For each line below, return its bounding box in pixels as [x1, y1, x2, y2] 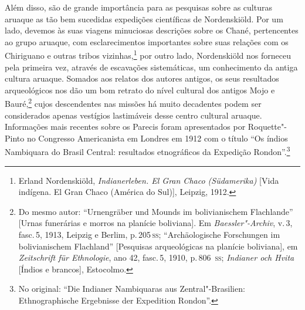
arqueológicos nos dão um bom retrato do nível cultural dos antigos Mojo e [5, 83, 275, 96]
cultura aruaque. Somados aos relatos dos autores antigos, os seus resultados [5, 72, 279, 85]
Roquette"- [248, 120, 287, 133]
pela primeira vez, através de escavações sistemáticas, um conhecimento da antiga [5, 60, 298, 73]
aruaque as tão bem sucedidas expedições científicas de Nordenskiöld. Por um [5, 12, 283, 25]
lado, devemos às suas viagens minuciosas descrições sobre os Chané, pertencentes [5, 24, 299, 36]
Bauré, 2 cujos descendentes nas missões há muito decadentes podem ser [5, 96, 262, 110]
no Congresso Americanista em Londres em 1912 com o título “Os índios [26, 132, 288, 144]
